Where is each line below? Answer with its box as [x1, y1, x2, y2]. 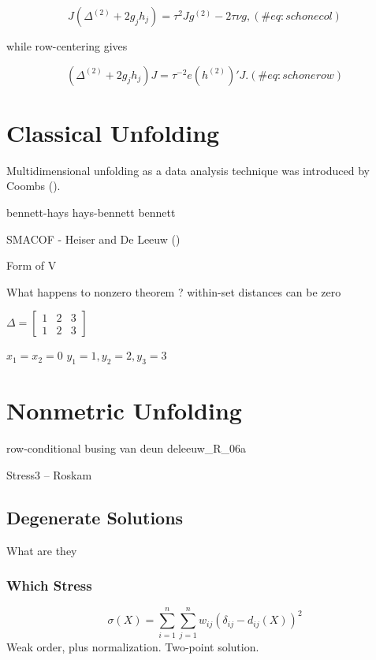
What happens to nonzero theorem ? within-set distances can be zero [6, 283, 341, 300]
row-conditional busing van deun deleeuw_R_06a [6, 440, 247, 457]
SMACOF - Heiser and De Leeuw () [6, 230, 181, 247]
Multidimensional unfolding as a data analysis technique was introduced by [6, 162, 370, 178]
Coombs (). [6, 177, 61, 194]
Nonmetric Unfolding [6, 394, 242, 427]
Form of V [6, 257, 57, 274]
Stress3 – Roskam [6, 466, 92, 483]
